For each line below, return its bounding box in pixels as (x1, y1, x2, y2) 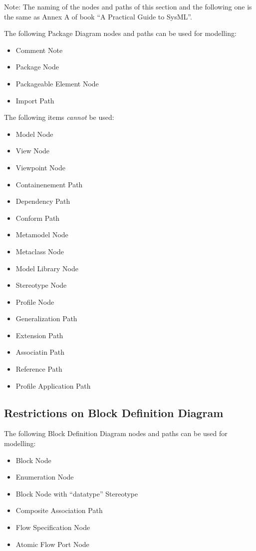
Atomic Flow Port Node (15, 539, 89, 549)
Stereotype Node (15, 280, 67, 290)
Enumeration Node (15, 472, 74, 482)
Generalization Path (15, 313, 77, 324)
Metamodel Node (15, 229, 68, 240)
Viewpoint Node (15, 162, 65, 172)
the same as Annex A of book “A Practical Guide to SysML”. (4, 11, 192, 21)
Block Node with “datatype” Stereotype (15, 488, 138, 499)
